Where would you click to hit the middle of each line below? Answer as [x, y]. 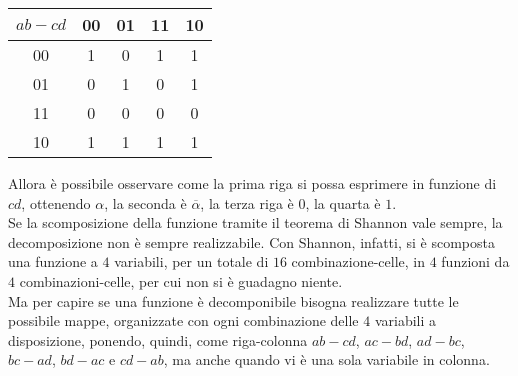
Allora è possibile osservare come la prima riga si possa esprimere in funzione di [252, 183]
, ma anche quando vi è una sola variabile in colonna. [326, 359]
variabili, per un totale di [191, 261]
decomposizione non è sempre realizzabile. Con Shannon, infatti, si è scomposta [251, 241]
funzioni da [475, 261]
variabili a [405, 320]
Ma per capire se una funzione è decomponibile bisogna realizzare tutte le [233, 300]
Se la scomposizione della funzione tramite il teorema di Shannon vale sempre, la [255, 222]
